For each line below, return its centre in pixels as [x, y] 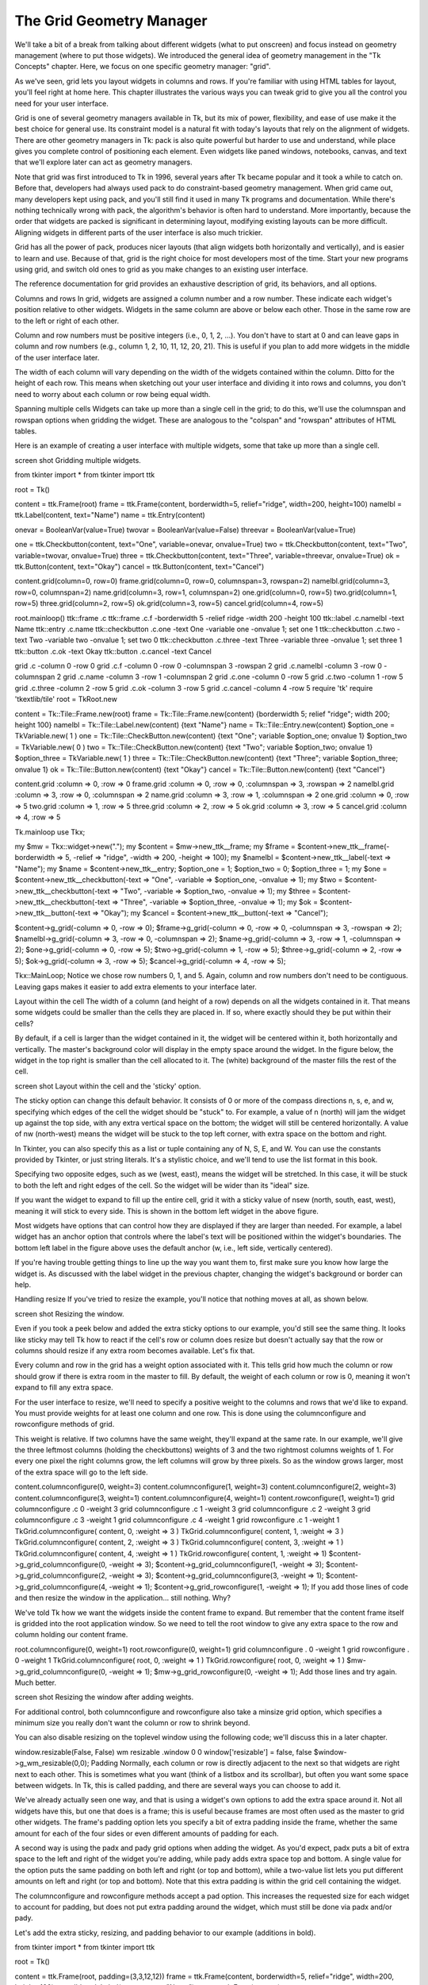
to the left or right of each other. [67, 321]
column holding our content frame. [71, 1635]
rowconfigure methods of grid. [65, 1424]
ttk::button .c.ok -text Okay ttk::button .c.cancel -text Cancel [113, 651]
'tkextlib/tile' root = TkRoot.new [66, 700]
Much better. [36, 1682]
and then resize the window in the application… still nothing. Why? [123, 1598]
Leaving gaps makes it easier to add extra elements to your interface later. [136, 987]
